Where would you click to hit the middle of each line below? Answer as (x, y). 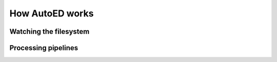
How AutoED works (52, 13)
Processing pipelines (44, 48)
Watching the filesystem (50, 32)
